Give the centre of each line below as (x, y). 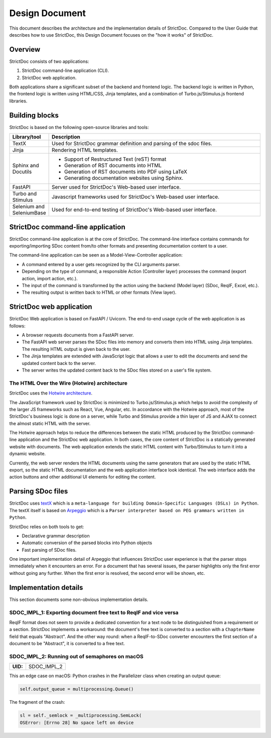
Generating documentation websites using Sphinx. (124, 178)
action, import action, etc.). (50, 278)
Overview (25, 49)
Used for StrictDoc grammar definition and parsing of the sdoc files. (132, 144)
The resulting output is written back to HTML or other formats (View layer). (99, 292)
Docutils (22, 172)
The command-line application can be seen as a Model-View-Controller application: (96, 255)
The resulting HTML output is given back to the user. (76, 349)
